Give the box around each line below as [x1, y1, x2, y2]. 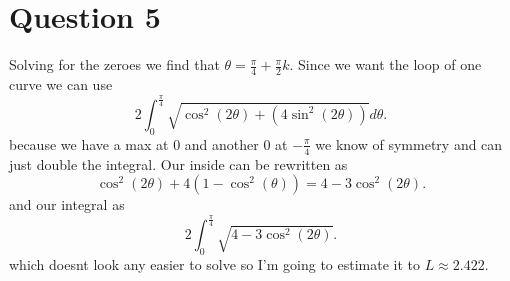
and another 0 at [184, 133, 288, 154]
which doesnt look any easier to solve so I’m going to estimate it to [9, 253, 421, 274]
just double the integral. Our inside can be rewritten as [9, 153, 348, 174]
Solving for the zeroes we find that [9, 54, 220, 75]
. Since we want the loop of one [289, 54, 482, 75]
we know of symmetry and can [315, 133, 503, 154]
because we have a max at [9, 133, 169, 154]
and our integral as [9, 194, 125, 215]
